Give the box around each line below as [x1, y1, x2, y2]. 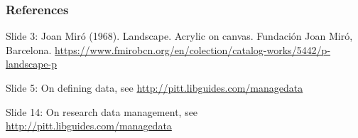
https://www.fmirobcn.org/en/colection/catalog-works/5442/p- [55, 42, 331, 57]
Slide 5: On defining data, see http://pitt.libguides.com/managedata [6, 80, 303, 95]
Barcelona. [6, 42, 52, 57]
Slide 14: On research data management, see [6, 104, 198, 119]
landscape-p [6, 56, 58, 71]
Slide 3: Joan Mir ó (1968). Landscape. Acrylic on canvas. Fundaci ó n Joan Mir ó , [6, 28, 353, 43]
